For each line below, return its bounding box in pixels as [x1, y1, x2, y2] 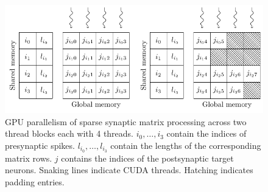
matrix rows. [5, 151, 52, 164]
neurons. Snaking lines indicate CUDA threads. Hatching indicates [5, 163, 253, 176]
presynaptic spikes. [5, 139, 75, 151]
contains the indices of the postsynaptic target [61, 151, 234, 164]
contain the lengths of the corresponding [110, 139, 261, 151]
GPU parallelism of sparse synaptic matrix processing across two [5, 115, 247, 128]
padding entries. [5, 175, 65, 188]
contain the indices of [166, 127, 247, 140]
